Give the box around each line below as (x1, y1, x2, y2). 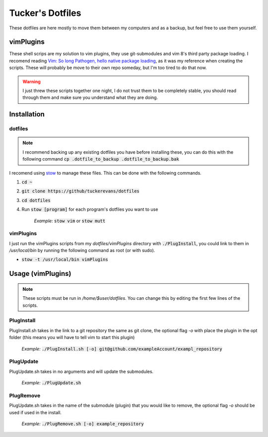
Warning (22, 79, 41, 85)
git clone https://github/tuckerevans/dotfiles (21, 188, 140, 194)
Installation (9, 110, 45, 119)
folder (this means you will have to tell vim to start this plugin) (9, 335, 135, 341)
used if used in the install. (9, 409, 62, 415)
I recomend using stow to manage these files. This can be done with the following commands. (9, 170, 202, 176)
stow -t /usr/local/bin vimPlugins (21, 257, 109, 262)
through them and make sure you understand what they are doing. (22, 94, 158, 100)
